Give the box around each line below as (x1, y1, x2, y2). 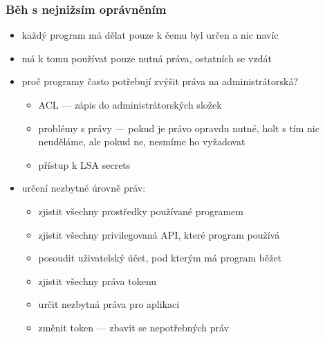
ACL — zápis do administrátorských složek (38, 98, 222, 111)
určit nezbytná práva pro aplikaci (38, 297, 180, 311)
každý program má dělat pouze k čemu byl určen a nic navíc (21, 28, 279, 42)
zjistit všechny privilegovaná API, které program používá (38, 227, 280, 241)
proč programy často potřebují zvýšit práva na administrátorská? (21, 74, 299, 89)
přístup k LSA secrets (38, 157, 131, 172)
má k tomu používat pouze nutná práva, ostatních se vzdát (21, 51, 272, 65)
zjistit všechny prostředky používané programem (38, 203, 243, 218)
